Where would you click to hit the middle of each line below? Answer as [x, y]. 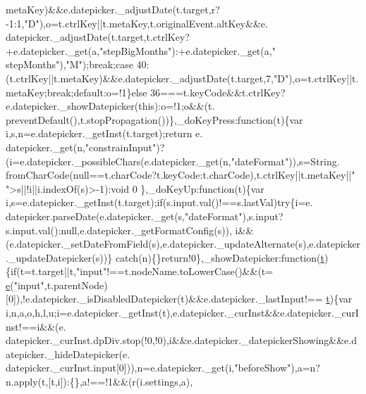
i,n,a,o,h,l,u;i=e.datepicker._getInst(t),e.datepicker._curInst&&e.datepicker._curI [182, 313]
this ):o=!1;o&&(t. [177, 106]
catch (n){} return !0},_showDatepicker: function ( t [220, 257]
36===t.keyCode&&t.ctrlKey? [218, 92]
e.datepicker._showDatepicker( [72, 106]
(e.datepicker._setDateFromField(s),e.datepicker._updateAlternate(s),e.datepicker [183, 244]
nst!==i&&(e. [36, 326]
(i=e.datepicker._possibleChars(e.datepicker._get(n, [118, 161]
